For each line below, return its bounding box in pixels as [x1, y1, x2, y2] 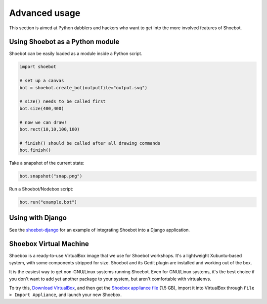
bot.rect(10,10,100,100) [19, 126, 80, 132]
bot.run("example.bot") [19, 199, 78, 205]
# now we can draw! [19, 120, 67, 125]
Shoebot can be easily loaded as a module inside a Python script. [9, 51, 143, 57]
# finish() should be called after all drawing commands [19, 140, 161, 146]
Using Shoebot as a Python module [9, 38, 120, 46]
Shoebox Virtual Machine [9, 240, 89, 248]
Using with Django [9, 214, 67, 222]
